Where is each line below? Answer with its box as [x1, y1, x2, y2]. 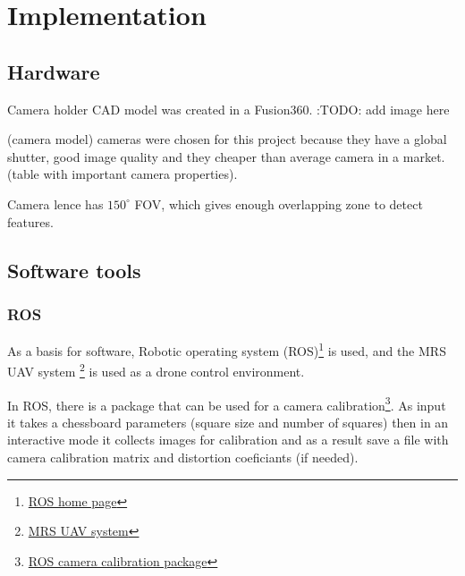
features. [7, 212, 54, 231]
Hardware [7, 57, 100, 85]
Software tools [7, 256, 141, 284]
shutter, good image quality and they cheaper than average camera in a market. [7, 147, 445, 165]
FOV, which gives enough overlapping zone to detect [134, 194, 423, 213]
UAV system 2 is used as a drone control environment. [7, 360, 305, 381]
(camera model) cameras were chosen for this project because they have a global [7, 130, 447, 148]
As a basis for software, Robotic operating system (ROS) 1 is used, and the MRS [7, 339, 446, 360]
